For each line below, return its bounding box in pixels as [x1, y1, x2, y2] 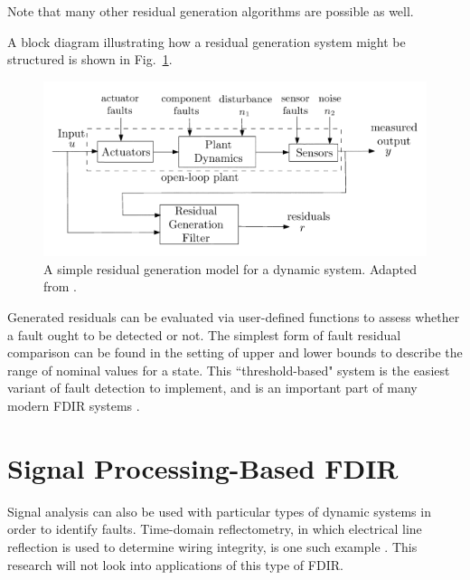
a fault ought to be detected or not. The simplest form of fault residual [7, 325, 401, 344]
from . [43, 277, 78, 296]
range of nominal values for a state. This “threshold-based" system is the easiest [7, 360, 450, 379]
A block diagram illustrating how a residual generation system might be [7, 32, 406, 51]
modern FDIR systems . [7, 396, 140, 415]
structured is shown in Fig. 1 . [7, 50, 173, 69]
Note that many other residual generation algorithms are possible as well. [7, 2, 414, 20]
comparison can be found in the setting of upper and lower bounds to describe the [7, 343, 463, 362]
